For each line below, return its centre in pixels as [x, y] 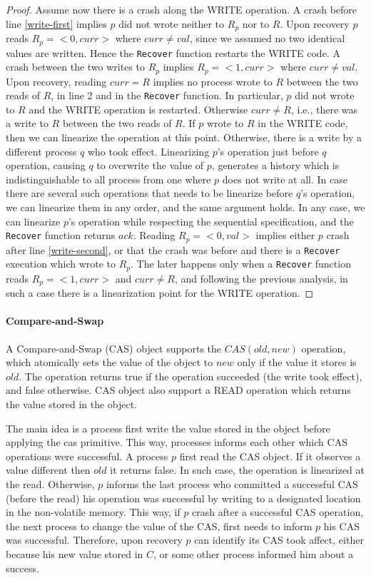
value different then [48, 470]
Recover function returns [61, 235]
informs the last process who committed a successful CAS [232, 483]
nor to [256, 23]
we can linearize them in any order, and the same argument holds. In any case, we [185, 207]
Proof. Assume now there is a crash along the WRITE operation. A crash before [182, 9]
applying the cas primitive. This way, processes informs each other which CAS [177, 442]
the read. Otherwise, [50, 483]
